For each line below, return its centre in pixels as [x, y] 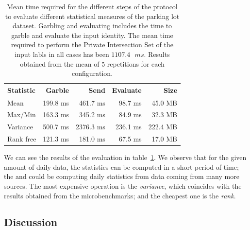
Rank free [22, 139]
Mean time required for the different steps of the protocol [92, 6]
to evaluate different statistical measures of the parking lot [92, 16]
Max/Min [22, 115]
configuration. [92, 73]
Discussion [31, 221]
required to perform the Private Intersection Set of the [92, 44]
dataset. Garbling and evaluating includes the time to [92, 26]
